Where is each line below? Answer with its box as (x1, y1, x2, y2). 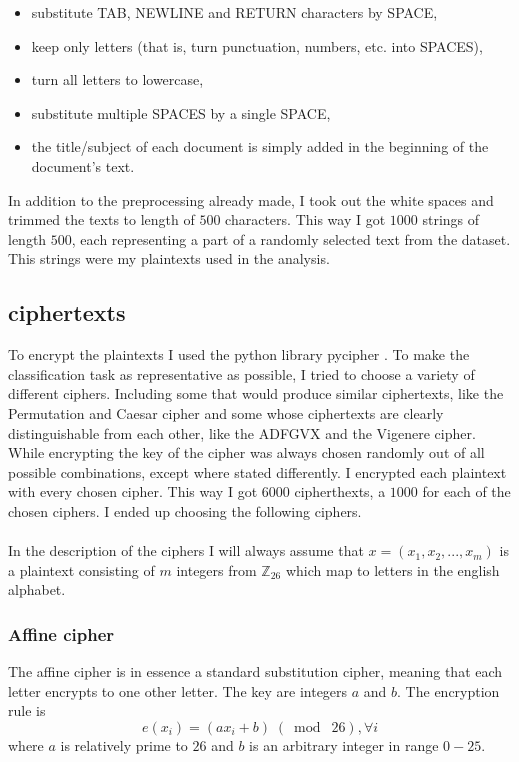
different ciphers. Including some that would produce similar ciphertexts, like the (8, 383, 504, 404)
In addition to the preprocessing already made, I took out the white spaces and (8, 189, 494, 210)
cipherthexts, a (294, 481, 386, 502)
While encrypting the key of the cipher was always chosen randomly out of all (8, 442, 485, 463)
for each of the (422, 481, 511, 502)
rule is (8, 700, 46, 721)
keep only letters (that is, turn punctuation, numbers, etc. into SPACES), (31, 35, 483, 56)
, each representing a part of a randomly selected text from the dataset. (71, 228, 511, 249)
